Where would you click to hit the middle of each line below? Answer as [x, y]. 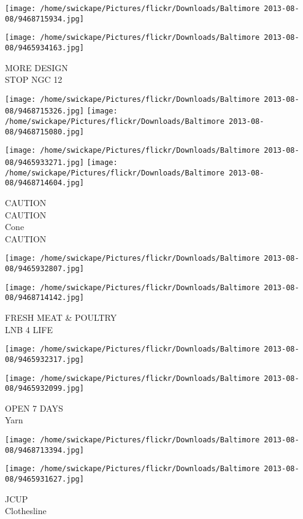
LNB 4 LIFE [29, 329]
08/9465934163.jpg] [44, 48]
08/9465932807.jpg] [44, 269]
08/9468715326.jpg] [44, 111]
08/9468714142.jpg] [44, 298]
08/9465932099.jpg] [44, 389]
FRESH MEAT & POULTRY [61, 317]
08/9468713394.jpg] [44, 450]
